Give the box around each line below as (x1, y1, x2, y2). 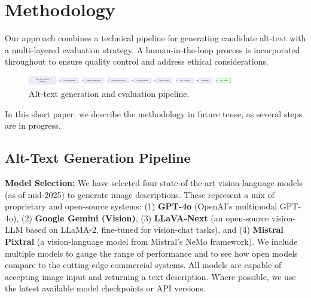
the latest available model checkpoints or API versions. (5, 282, 206, 294)
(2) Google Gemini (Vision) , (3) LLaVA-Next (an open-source (21, 211, 269, 224)
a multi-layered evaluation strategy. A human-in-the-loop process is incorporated (5, 43, 300, 56)
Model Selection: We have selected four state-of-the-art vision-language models (5, 177, 303, 189)
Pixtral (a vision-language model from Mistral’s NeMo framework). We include (5, 235, 298, 248)
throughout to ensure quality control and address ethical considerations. (5, 55, 269, 68)
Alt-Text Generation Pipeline (5, 148, 191, 167)
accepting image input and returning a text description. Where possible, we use (5, 270, 296, 282)
